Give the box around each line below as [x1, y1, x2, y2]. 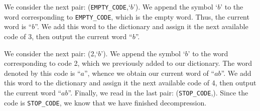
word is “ [4, 21, 32, 32]
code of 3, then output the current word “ [4, 31, 133, 41]
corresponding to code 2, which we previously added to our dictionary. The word [4, 58, 252, 68]
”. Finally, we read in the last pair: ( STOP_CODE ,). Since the [68, 87, 248, 97]
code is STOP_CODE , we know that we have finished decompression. [4, 97, 207, 107]
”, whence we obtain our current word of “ [84, 67, 215, 78]
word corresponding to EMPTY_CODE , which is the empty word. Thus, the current [4, 11, 249, 22]
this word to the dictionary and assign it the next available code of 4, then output [4, 77, 256, 88]
